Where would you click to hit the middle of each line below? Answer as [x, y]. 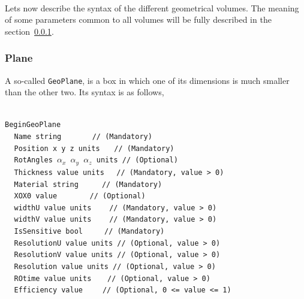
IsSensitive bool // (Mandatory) [89, 232]
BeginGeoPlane [33, 125]
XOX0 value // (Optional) [80, 196]
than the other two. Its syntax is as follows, [85, 92]
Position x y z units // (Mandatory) [94, 148]
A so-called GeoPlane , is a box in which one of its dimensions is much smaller [147, 80]
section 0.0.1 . [29, 31]
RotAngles [33, 160]
